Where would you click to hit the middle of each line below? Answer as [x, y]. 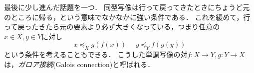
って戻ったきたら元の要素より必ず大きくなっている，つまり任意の [112, 27]
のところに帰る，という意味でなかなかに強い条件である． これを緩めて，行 [127, 17]
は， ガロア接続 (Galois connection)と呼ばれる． [79, 64]
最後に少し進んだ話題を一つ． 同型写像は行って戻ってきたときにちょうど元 [127, 7]
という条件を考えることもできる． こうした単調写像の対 [96, 54]
